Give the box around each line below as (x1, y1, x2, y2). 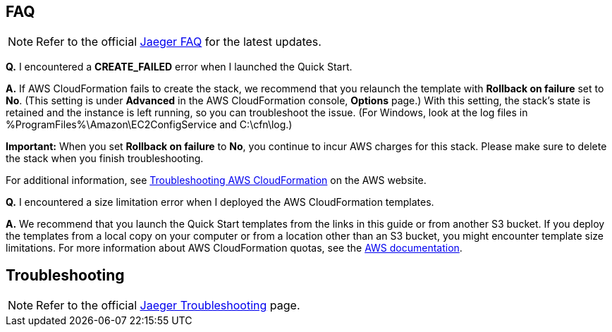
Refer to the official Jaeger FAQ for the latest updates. (36, 35, 322, 49)
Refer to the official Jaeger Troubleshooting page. (36, 298, 300, 313)
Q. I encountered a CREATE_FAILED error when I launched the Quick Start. (6, 61, 353, 73)
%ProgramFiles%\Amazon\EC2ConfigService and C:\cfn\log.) (6, 118, 293, 131)
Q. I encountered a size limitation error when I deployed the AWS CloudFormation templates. (6, 196, 434, 209)
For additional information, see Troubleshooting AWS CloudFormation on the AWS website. (6, 174, 427, 187)
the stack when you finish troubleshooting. (6, 152, 204, 165)
